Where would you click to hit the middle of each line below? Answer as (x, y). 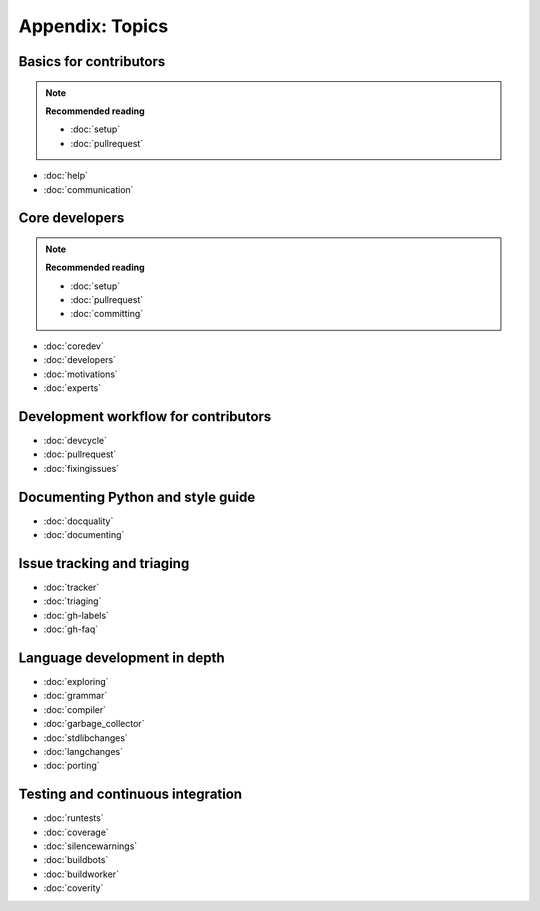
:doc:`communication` (88, 189)
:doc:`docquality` (78, 521)
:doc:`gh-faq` (71, 629)
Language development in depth (121, 657)
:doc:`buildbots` (76, 860)
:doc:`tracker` (71, 587)
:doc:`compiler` (75, 709)
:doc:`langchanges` (83, 751)
